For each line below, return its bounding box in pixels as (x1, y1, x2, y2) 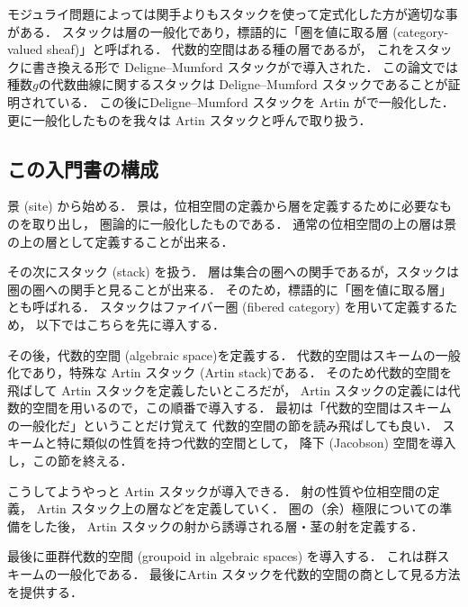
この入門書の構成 (7, 154, 158, 182)
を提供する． (7, 582, 83, 601)
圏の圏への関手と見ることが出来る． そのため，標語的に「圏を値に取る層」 (7, 279, 452, 298)
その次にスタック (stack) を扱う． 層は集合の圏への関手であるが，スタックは (7, 262, 459, 281)
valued (7, 40, 43, 59)
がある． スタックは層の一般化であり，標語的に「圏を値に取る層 (7, 22, 389, 41)
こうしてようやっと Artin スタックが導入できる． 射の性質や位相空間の (7, 481, 427, 500)
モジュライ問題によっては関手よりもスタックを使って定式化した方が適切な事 (7, 5, 458, 23)
